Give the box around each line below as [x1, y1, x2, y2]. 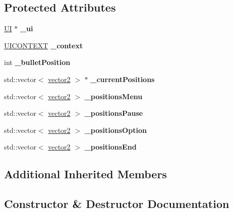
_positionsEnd [84, 142, 137, 152]
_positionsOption [84, 124, 147, 135]
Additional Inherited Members [4, 166, 167, 182]
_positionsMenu [84, 91, 143, 101]
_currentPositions [90, 74, 155, 84]
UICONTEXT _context [4, 40, 83, 50]
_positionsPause [84, 108, 143, 118]
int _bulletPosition [4, 57, 71, 67]
